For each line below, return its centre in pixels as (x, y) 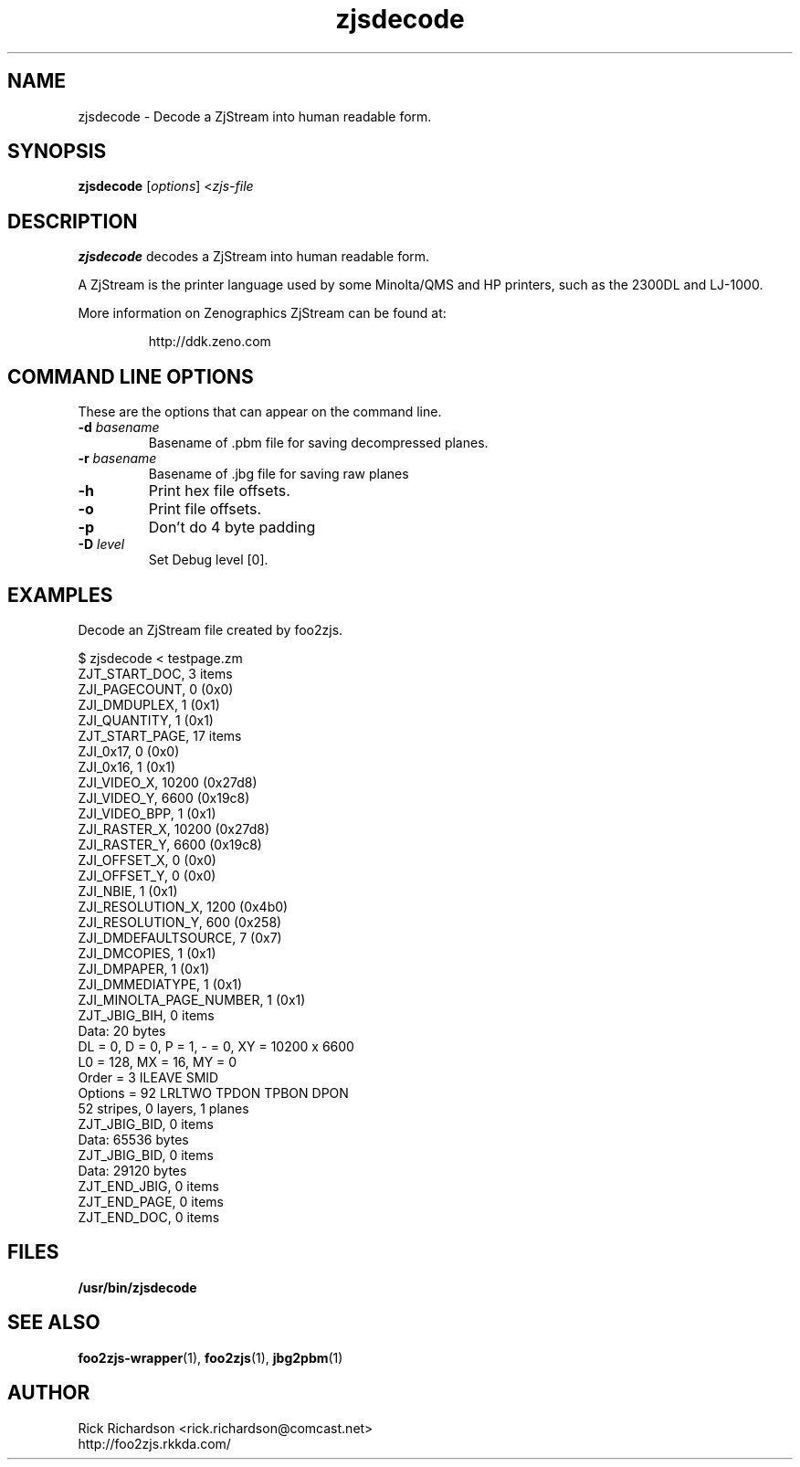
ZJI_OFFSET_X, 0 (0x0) (147, 860)
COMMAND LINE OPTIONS (131, 376)
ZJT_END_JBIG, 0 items (148, 1186)
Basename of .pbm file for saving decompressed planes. (318, 443)
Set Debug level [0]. (208, 560)
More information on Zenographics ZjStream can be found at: (262, 313)
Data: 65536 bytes (133, 1139)
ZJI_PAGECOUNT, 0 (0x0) (156, 689)
